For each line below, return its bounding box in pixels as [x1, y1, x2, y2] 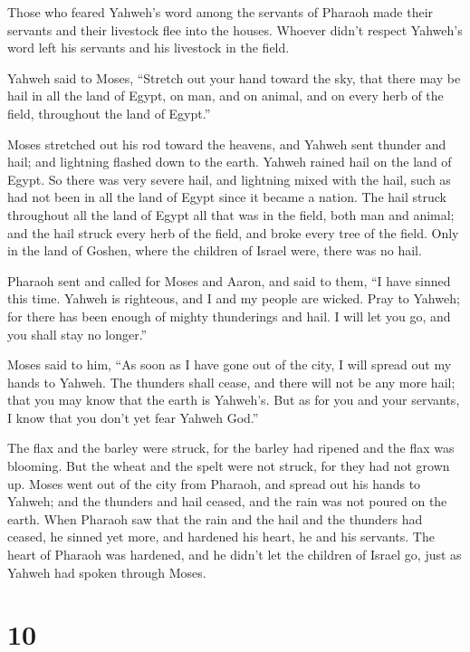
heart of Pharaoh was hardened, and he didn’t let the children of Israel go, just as [7, 545, 462, 564]
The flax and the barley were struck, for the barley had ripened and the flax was [7, 438, 455, 457]
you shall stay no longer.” [7, 324, 148, 343]
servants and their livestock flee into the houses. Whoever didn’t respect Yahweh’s [7, 20, 463, 39]
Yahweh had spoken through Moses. [7, 562, 206, 581]
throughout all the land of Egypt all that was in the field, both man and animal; [7, 205, 455, 224]
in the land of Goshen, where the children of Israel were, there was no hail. [7, 241, 422, 260]
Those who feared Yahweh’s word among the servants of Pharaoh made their [7, 3, 434, 21]
